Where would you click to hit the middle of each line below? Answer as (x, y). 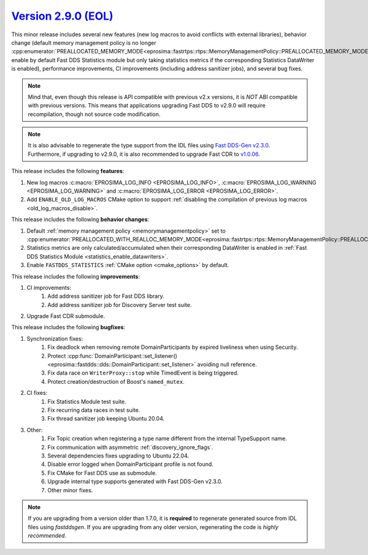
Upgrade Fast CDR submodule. (66, 316)
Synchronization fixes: (55, 338)
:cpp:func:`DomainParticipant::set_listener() (122, 355)
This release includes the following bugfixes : (68, 327)
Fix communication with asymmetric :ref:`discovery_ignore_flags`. (130, 447)
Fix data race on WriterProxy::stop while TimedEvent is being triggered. (143, 373)
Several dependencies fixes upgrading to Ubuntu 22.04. (118, 456)
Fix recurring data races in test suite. (94, 410)
